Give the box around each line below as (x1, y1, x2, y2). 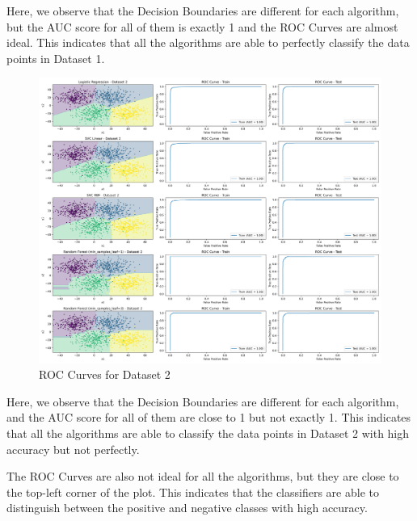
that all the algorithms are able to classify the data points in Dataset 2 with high (6, 424, 410, 441)
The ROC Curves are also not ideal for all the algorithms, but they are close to (6, 468, 399, 485)
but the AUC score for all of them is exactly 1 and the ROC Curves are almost (6, 18, 398, 35)
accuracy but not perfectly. (6, 440, 140, 457)
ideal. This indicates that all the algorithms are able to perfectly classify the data (6, 34, 410, 51)
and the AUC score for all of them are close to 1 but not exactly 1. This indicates (6, 409, 411, 426)
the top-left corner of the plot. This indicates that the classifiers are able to (6, 483, 379, 500)
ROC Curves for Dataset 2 (39, 366, 171, 383)
